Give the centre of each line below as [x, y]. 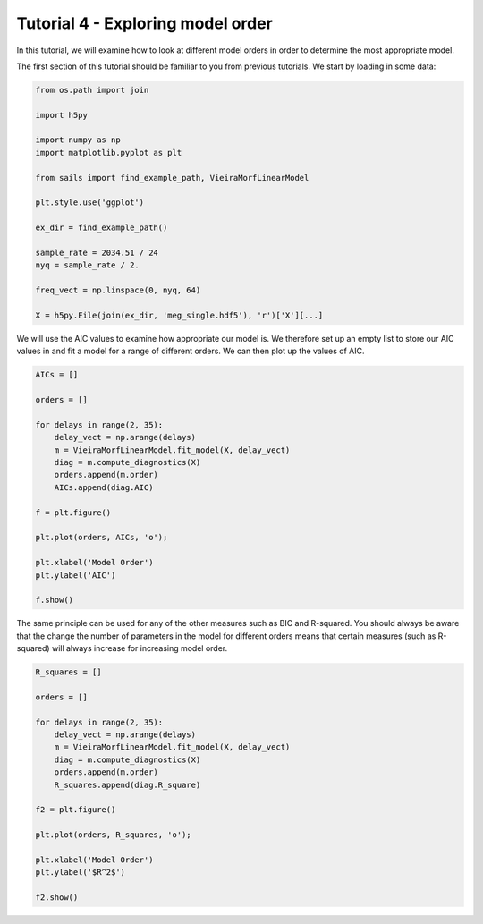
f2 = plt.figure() [76, 810]
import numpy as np [78, 140]
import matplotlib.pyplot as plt [109, 153]
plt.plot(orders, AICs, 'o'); [102, 538]
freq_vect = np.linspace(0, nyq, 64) [118, 290]
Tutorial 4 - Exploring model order [144, 23]
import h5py [62, 115]
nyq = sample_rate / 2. [88, 265]
